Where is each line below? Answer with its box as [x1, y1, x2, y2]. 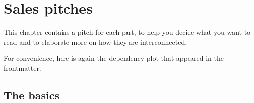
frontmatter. [4, 62, 41, 73]
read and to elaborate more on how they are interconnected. [4, 36, 187, 47]
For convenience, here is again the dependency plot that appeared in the [4, 53, 224, 63]
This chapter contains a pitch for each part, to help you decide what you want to [4, 27, 251, 37]
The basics [4, 87, 59, 102]
